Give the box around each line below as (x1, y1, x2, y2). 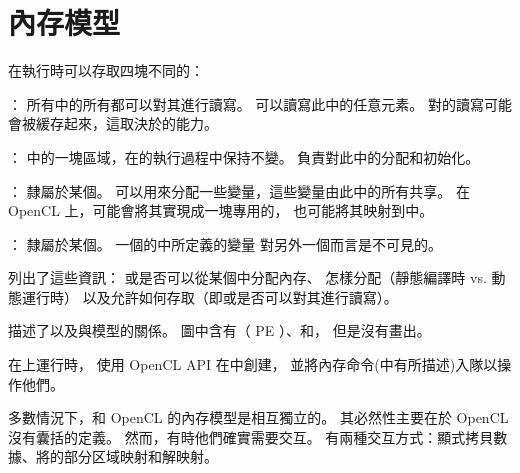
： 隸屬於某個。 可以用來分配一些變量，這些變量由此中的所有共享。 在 (8, 180, 470, 201)
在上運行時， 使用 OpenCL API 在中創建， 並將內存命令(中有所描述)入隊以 (8, 354, 498, 375)
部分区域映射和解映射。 (63, 446, 218, 467)
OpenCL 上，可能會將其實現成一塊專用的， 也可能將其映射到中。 (8, 200, 434, 221)
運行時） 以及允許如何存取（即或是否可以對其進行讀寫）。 (21, 286, 398, 307)
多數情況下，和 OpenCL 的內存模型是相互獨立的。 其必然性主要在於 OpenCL (8, 407, 509, 428)
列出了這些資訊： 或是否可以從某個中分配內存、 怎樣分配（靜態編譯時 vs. (8, 267, 487, 288)
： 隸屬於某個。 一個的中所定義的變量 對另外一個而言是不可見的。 (8, 233, 442, 254)
